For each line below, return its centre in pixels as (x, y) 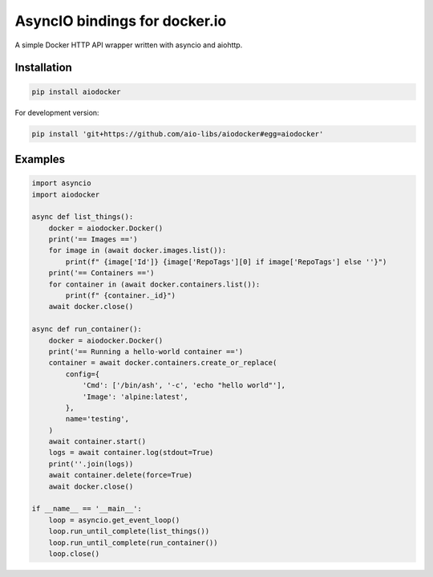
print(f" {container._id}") (121, 296)
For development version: (57, 112)
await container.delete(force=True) (120, 475)
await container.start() (97, 442)
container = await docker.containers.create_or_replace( (163, 363)
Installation (43, 68)
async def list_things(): (83, 217)
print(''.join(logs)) (91, 464)
